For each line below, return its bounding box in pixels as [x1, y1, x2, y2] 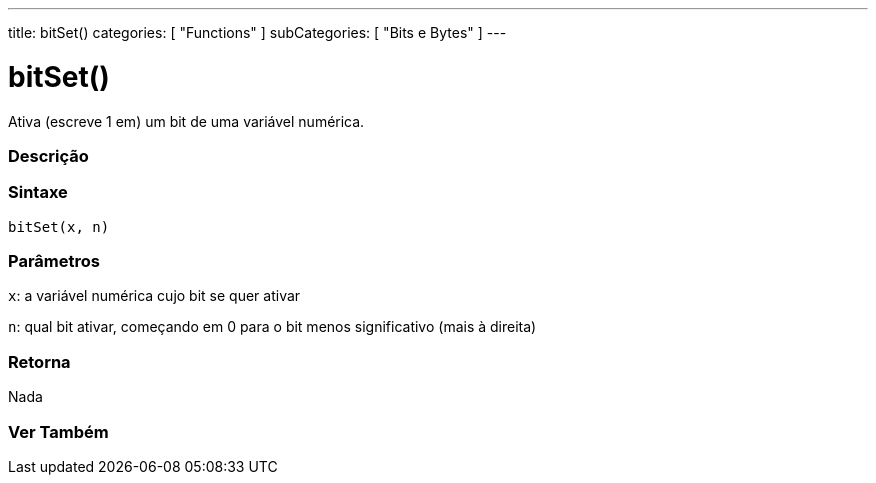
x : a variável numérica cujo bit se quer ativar [8, 287, 301, 305]
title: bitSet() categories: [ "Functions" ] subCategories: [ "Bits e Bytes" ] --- [8, 24, 507, 41]
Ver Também [8, 421, 109, 442]
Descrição [8, 145, 89, 166]
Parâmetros [8, 251, 100, 271]
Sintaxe [8, 182, 68, 203]
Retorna [8, 351, 71, 372]
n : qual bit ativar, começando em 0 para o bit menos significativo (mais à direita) [8, 318, 537, 336]
